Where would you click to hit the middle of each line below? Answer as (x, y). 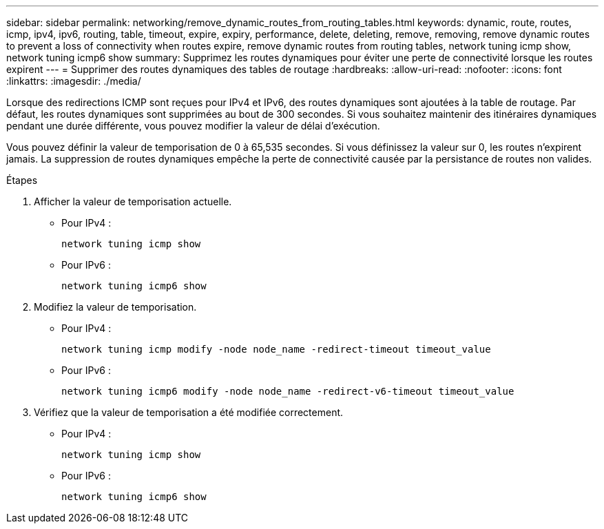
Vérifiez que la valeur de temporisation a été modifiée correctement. (189, 412)
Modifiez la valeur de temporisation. (115, 307)
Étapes (22, 180)
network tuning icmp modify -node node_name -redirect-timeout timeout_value (276, 349)
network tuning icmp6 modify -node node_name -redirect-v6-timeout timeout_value (288, 391)
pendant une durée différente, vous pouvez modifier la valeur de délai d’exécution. (193, 126)
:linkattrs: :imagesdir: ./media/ (74, 81)
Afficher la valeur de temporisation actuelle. (133, 201)
